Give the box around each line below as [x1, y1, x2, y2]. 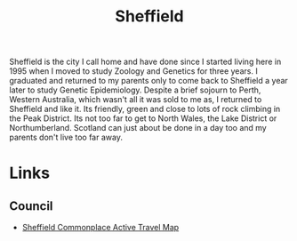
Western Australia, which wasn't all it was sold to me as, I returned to [9, 94, 262, 105]
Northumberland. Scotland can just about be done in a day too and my [9, 123, 267, 133]
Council [9, 198, 53, 213]
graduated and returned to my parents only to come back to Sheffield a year [9, 76, 289, 86]
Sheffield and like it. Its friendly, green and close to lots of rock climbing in [9, 104, 281, 115]
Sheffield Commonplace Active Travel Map [21, 222, 180, 233]
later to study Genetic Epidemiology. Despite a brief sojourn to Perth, [9, 84, 261, 95]
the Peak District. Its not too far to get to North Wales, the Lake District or [9, 113, 277, 124]
